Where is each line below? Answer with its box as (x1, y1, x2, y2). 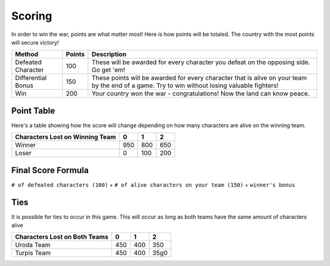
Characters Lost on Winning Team (15, 133, 116, 142)
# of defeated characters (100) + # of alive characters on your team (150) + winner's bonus (11, 181, 296, 189)
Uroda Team (15, 241, 51, 250)
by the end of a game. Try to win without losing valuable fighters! (92, 81, 279, 90)
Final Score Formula (11, 165, 89, 175)
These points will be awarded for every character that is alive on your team (92, 74, 307, 82)
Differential (15, 74, 47, 82)
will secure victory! (11, 38, 59, 46)
